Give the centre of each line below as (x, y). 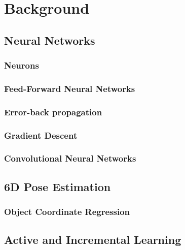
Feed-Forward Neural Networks (70, 88)
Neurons (22, 65)
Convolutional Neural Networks (70, 158)
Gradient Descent (41, 135)
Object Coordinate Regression (67, 212)
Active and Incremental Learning (93, 240)
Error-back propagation (53, 112)
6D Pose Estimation (58, 186)
